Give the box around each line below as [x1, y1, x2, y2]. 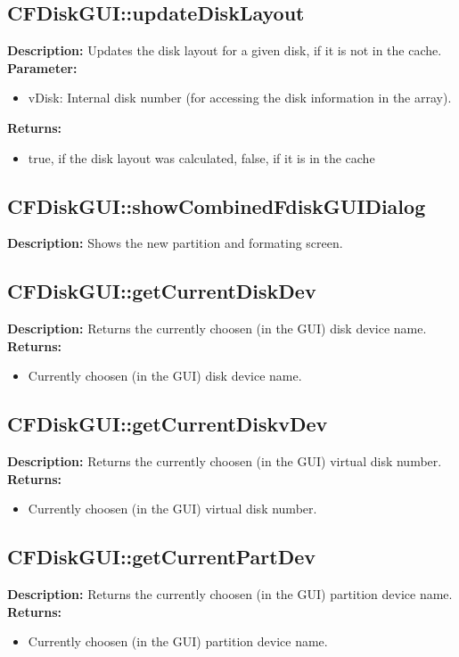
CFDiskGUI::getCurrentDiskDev [7, 277, 316, 305]
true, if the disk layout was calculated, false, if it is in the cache [28, 148, 375, 167]
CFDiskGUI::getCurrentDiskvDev [7, 410, 328, 438]
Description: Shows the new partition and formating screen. [7, 234, 343, 252]
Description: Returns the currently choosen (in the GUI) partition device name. [7, 585, 453, 604]
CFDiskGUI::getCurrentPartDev [7, 543, 316, 571]
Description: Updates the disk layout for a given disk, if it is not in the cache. [7, 41, 442, 60]
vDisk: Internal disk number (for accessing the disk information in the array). [28, 88, 452, 107]
